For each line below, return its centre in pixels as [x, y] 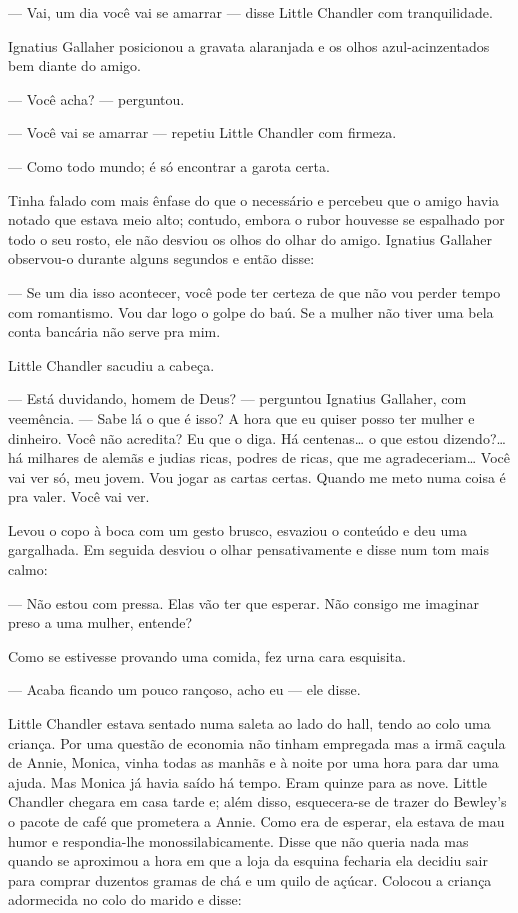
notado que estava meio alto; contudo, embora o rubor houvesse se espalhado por [256, 219]
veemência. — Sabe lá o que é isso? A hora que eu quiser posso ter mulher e [241, 417]
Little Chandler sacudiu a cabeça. [111, 364]
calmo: [28, 569]
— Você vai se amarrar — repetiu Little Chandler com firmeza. [202, 132]
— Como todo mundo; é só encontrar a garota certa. [169, 165]
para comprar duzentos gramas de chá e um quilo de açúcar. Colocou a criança [250, 879]
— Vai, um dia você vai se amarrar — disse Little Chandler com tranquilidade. [250, 12]
